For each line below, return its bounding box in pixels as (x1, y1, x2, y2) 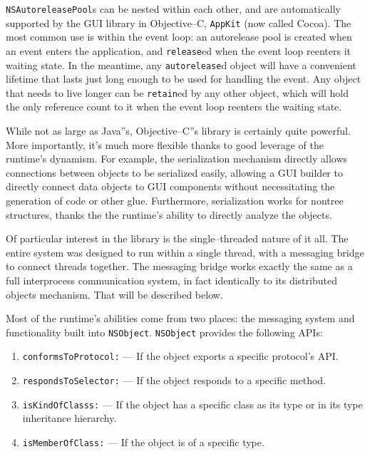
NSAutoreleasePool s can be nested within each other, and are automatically (6, 1, 341, 16)
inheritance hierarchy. (22, 411, 117, 425)
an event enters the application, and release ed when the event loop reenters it (6, 43, 351, 58)
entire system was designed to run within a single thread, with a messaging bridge (6, 244, 364, 259)
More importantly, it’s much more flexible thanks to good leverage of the (6, 137, 324, 152)
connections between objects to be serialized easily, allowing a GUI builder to (6, 165, 343, 180)
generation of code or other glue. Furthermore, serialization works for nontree (6, 193, 344, 208)
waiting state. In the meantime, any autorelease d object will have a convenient (6, 57, 356, 72)
